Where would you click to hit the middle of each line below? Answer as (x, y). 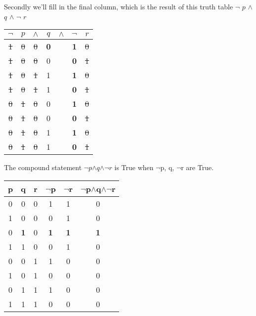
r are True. (197, 167)
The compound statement (43, 167)
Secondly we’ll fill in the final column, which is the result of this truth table (119, 6)
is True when (134, 167)
